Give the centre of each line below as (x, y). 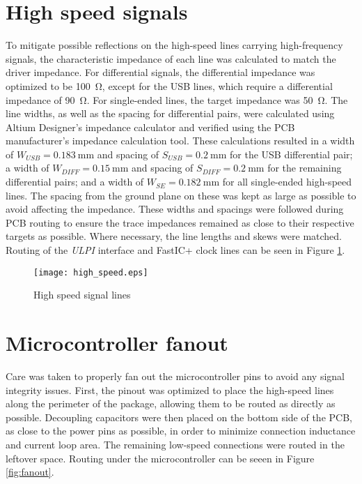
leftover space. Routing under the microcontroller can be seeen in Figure (160, 458)
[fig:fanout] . (30, 472)
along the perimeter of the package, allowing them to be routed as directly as (171, 403)
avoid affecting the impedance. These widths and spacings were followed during (175, 209)
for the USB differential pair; (291, 154)
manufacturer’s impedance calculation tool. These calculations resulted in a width (180, 141)
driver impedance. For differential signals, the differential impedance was (160, 72)
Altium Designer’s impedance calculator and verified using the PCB (150, 127)
